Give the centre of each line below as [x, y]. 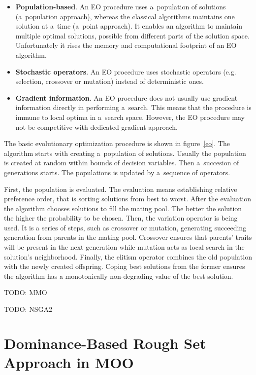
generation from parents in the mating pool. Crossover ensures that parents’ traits [128, 237]
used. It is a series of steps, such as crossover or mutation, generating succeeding [125, 227]
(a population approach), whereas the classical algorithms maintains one [125, 16]
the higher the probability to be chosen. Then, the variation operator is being [121, 218]
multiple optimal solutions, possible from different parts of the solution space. [132, 35]
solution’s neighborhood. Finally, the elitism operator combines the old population [128, 256]
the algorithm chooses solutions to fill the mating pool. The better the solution [123, 208]
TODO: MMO [26, 292]
